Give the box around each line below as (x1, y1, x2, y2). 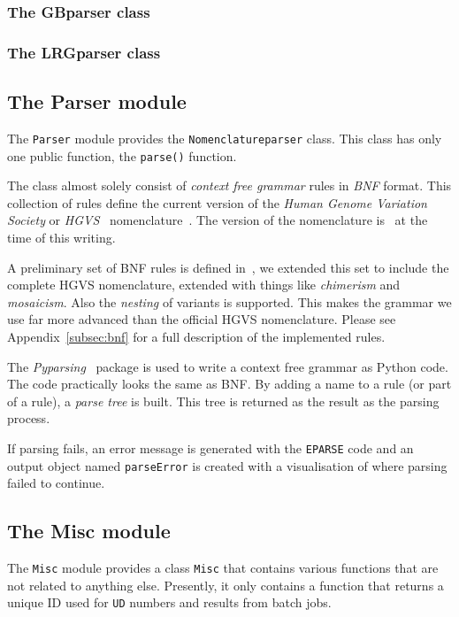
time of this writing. (7, 228, 116, 246)
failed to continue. (7, 474, 105, 492)
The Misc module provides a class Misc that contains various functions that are (7, 559, 439, 577)
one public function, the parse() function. (7, 146, 237, 165)
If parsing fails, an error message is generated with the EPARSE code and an (7, 438, 414, 457)
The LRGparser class (7, 41, 161, 63)
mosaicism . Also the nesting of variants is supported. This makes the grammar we (7, 292, 452, 311)
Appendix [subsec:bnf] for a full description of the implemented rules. (7, 327, 386, 345)
